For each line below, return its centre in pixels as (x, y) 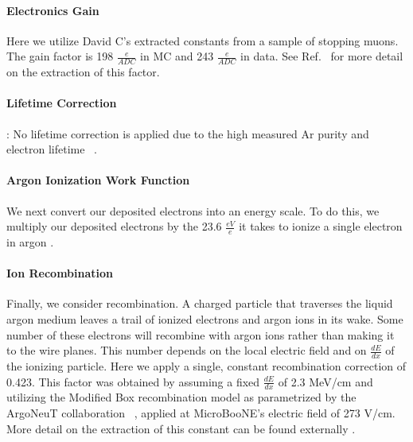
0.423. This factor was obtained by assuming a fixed (133, 381)
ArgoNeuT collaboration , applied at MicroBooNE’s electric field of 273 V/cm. (201, 413)
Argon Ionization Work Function (98, 180)
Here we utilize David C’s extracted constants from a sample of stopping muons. (203, 40)
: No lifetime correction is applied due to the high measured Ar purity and (188, 133)
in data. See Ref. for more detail (322, 56)
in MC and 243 (177, 56)
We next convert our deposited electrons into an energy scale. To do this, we (193, 210)
